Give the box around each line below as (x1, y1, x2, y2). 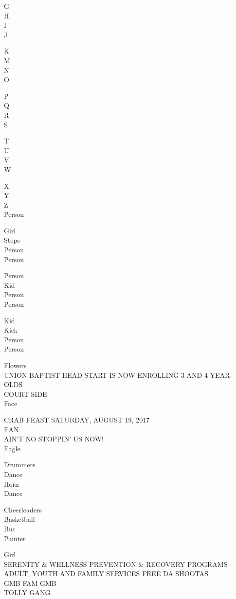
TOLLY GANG (4, 587, 51, 598)
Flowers (4, 360, 27, 370)
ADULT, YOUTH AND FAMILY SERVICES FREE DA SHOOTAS (4, 568, 208, 579)
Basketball (4, 514, 35, 524)
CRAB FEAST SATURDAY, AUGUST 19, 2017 (4, 414, 150, 424)
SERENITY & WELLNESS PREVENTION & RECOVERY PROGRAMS (4, 559, 228, 569)
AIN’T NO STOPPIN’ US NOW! (4, 434, 104, 444)
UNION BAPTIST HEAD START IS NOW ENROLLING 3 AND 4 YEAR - (4, 370, 233, 380)
